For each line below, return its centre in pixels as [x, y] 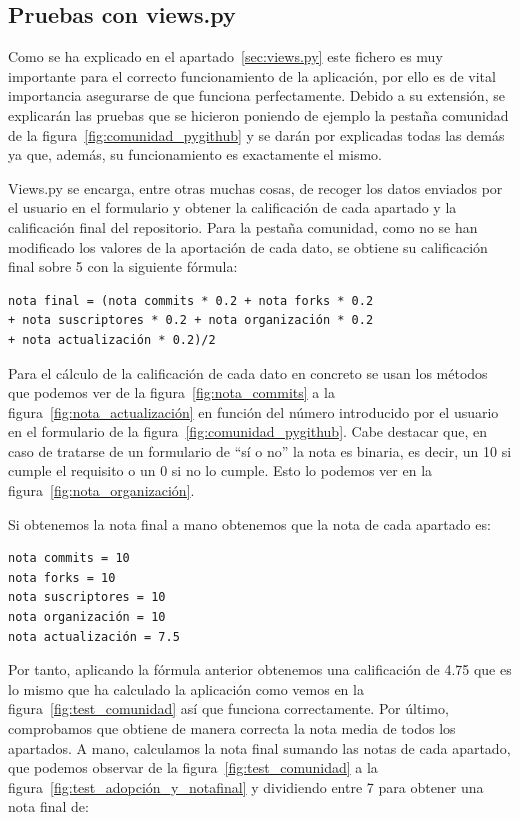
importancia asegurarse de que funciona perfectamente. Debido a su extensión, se [256, 95]
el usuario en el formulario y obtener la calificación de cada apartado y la [232, 207]
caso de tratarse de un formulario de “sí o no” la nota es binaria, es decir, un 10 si [260, 450]
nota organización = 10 [87, 617]
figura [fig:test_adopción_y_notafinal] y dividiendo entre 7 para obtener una [246, 786]
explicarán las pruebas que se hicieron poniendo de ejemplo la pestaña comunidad [258, 114]
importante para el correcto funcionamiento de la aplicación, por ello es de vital [252, 75]
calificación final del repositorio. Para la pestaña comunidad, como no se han [243, 226]
